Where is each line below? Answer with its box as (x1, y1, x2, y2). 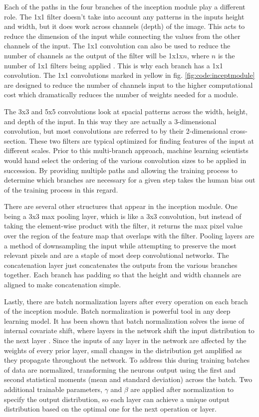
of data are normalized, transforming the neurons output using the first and (4, 364, 236, 375)
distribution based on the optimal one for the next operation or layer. (4, 404, 217, 414)
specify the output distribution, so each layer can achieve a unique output (4, 394, 230, 404)
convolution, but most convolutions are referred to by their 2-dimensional (4, 126, 228, 136)
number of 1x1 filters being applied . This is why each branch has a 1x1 (4, 60, 223, 70)
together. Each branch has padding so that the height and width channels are (4, 269, 242, 280)
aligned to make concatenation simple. (4, 279, 121, 290)
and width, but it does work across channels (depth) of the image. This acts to (4, 21, 245, 31)
